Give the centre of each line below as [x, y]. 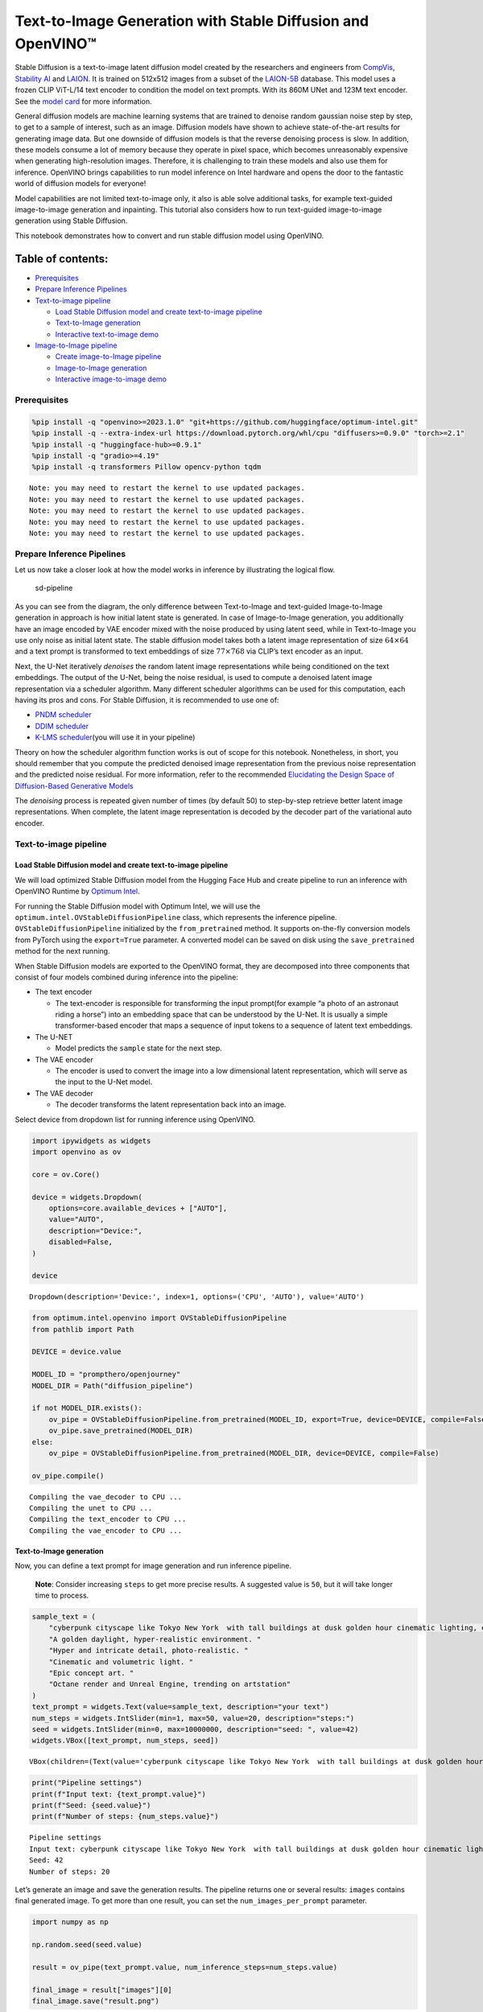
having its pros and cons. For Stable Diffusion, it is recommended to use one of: [147, 699]
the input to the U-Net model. [104, 1082]
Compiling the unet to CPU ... [91, 1508]
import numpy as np [70, 1922]
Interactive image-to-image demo [111, 379]
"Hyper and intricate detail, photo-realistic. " [149, 1651]
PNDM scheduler [63, 715]
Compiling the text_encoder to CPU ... [108, 1519]
